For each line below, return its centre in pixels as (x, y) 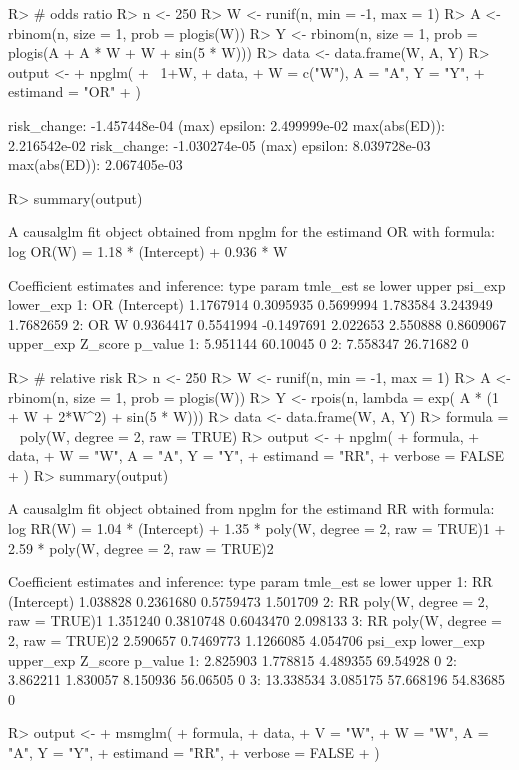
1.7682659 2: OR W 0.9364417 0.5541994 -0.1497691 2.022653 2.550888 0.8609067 (257, 323)
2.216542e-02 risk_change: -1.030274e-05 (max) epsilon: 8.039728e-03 (219, 144)
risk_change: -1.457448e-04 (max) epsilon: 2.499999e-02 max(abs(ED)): (226, 124)
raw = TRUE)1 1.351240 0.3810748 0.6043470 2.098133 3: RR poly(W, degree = (255, 620)
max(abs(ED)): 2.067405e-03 (95, 164)
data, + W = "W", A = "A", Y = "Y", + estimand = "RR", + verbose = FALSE (256, 455)
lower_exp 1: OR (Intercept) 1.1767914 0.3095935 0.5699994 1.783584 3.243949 (250, 304)
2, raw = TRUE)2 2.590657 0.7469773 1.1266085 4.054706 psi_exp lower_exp (246, 640)
